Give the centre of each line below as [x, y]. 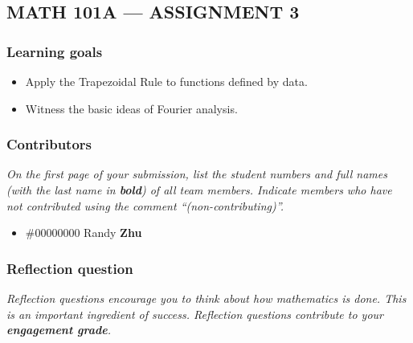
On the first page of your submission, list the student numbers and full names [197, 174]
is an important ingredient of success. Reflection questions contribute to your [195, 314]
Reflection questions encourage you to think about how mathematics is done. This [206, 298]
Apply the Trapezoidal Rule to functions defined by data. [166, 81]
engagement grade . [59, 330]
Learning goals [55, 51]
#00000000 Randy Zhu [84, 233]
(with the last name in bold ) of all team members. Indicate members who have [199, 190]
